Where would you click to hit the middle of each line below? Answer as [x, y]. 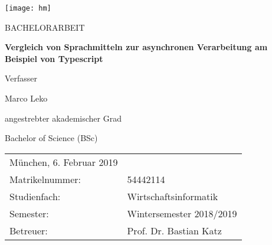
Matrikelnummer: [45, 179]
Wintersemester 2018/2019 [182, 213]
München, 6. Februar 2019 [64, 162]
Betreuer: [29, 230]
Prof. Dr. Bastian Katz [174, 230]
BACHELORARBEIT [45, 27]
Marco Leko [26, 98]
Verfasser [21, 78]
